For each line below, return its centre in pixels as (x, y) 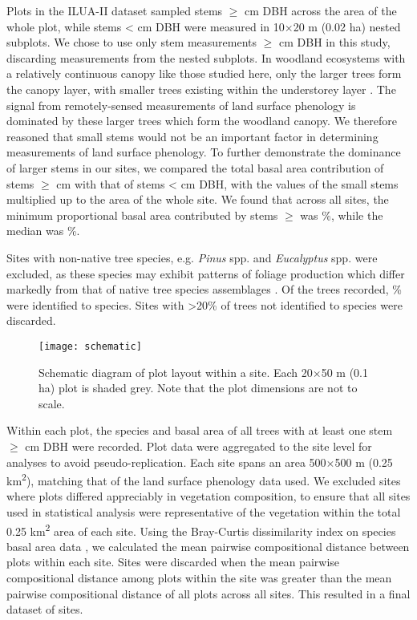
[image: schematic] (90, 346)
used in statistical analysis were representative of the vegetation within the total (204, 511)
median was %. (43, 231)
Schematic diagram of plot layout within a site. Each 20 (176, 372)
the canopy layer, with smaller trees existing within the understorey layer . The (201, 89)
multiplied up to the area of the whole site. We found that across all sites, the (198, 199)
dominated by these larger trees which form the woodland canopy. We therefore (202, 121)
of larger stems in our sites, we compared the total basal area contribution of (195, 167)
